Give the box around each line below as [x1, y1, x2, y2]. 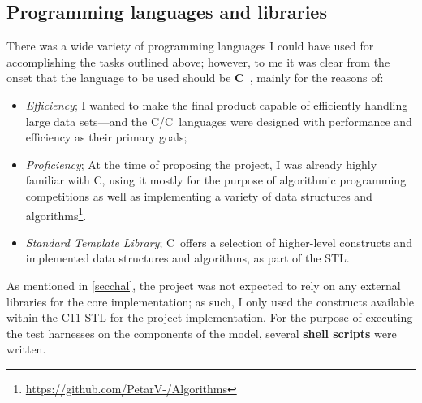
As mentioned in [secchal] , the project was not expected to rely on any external [6, 276, 401, 293]
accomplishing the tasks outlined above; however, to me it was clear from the [6, 53, 390, 70]
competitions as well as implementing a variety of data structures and [25, 187, 372, 204]
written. [6, 340, 46, 357]
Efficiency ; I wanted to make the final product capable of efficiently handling [25, 96, 408, 113]
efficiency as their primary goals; [25, 128, 187, 145]
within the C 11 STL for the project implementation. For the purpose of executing [6, 309, 413, 326]
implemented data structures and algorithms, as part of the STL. [25, 249, 350, 266]
